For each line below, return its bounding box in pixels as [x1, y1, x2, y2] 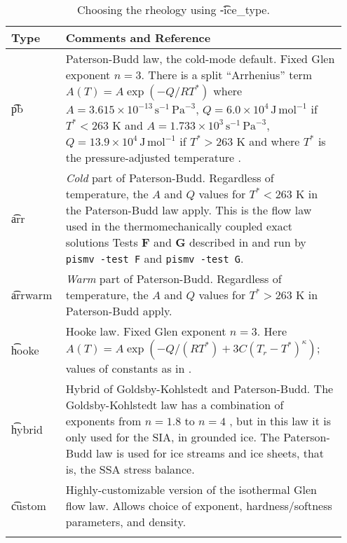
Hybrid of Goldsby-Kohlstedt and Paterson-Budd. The [65, 380, 334, 397]
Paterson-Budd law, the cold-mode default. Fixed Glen [65, 50, 335, 67]
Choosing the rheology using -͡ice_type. [76, 1, 270, 18]
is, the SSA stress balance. [65, 461, 195, 477]
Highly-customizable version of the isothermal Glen [65, 481, 317, 497]
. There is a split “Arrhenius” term [141, 67, 313, 83]
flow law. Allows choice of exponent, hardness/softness [65, 497, 332, 514]
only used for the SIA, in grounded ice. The [65, 429, 280, 445]
